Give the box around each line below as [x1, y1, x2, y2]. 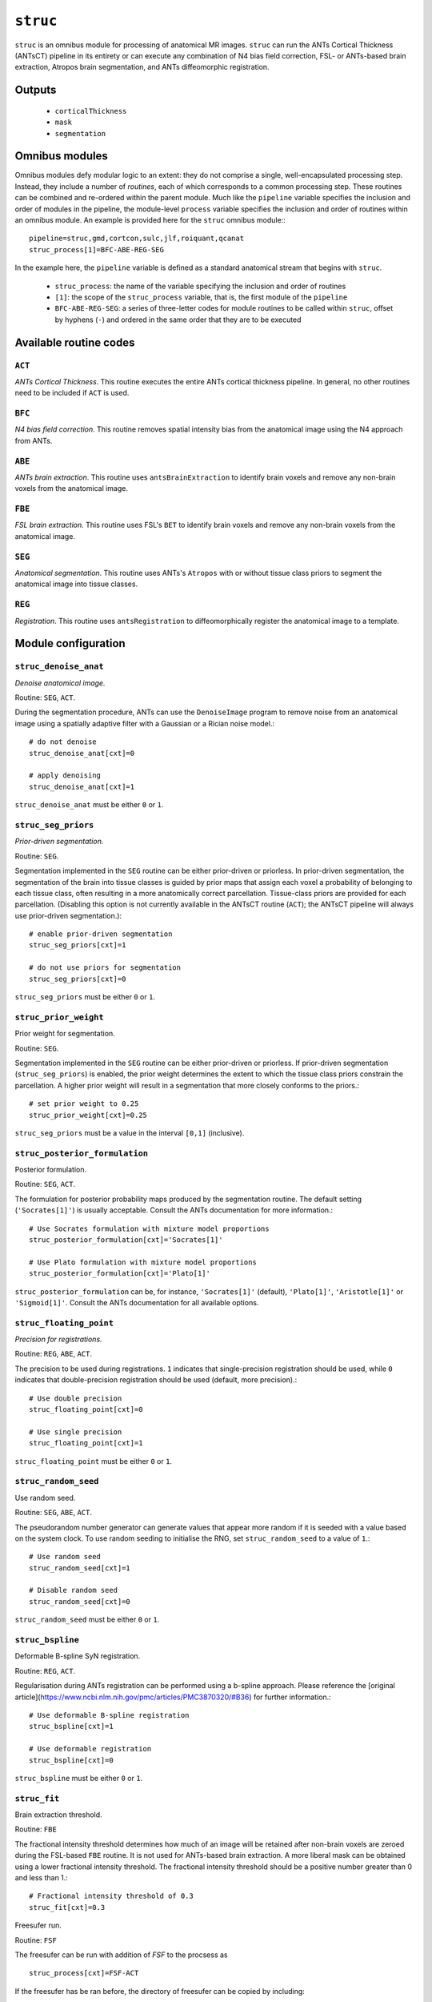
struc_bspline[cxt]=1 [29, 1722, 114, 1731]
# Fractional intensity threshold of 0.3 [29, 1891, 194, 1901]
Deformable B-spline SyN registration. [14, 1651, 141, 1661]
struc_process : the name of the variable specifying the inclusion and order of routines [54, 281, 346, 291]
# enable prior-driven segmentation [29, 930, 173, 939]
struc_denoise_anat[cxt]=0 [29, 749, 135, 758]
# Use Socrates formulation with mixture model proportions [29, 1224, 270, 1233]
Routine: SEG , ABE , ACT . [14, 1508, 92, 1518]
